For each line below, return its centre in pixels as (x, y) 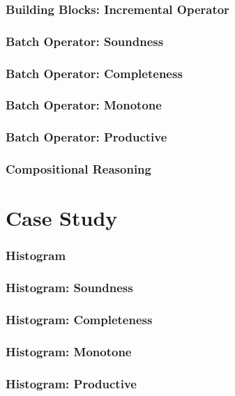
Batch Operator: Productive (86, 137)
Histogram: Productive (71, 383)
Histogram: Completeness (79, 320)
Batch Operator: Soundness (85, 41)
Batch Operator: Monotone (84, 105)
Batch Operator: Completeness (94, 73)
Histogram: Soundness (69, 288)
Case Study (62, 218)
